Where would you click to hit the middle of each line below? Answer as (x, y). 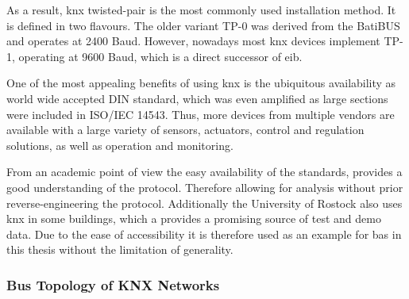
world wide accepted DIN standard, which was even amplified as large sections (197, 98)
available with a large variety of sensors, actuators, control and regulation (185, 130)
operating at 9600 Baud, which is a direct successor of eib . (160, 56)
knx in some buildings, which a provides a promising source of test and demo (194, 218)
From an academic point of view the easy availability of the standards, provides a (204, 172)
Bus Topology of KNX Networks (113, 284)
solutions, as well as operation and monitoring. (120, 145)
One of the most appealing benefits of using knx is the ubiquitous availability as (201, 83)
